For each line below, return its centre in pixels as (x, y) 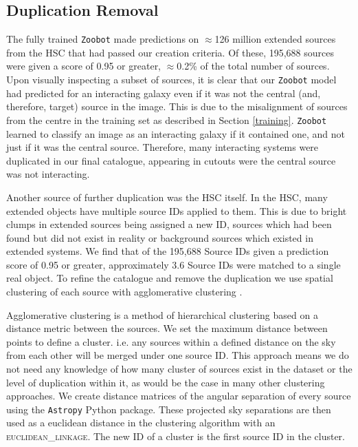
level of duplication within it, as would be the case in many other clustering (166, 382)
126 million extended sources (275, 39)
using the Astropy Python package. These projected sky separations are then (169, 409)
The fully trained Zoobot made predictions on (103, 39)
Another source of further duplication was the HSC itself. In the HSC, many (167, 197)
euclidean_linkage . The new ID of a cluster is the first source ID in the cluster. (176, 436)
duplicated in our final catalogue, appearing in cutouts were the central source (171, 160)
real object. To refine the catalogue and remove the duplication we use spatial (170, 278)
